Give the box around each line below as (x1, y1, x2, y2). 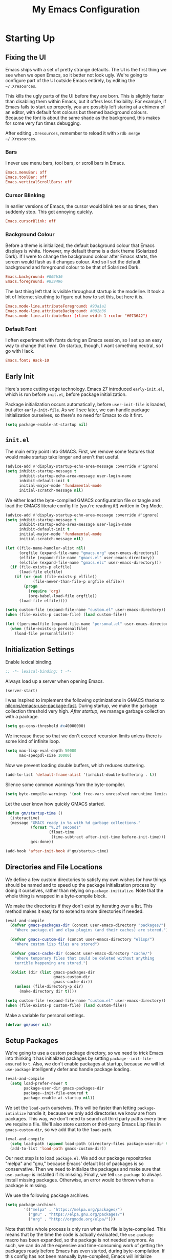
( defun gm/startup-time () (5, 810, 63, 816)
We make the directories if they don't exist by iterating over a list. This (5, 903, 153, 909)
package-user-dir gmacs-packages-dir (24, 1086, 104, 1091)
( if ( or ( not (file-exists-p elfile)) (14, 574, 97, 580)
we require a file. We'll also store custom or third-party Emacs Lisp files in (5, 1121, 161, 1127)
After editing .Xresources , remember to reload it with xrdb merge (5, 130, 141, 136)
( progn (24, 584, 38, 589)
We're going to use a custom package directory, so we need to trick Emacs (5, 1050, 164, 1056)
